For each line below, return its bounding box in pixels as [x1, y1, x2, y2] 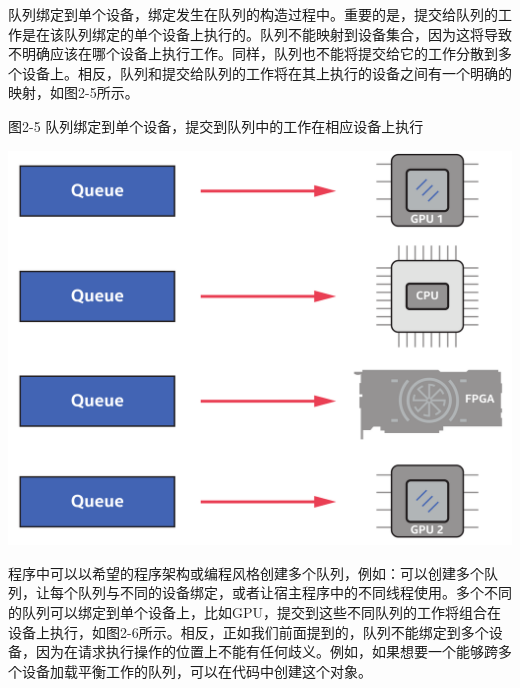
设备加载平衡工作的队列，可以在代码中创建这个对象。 [21, 660, 372, 681]
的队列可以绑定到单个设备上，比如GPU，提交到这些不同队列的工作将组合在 [8, 602, 502, 623]
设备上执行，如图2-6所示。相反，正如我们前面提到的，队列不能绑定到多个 [8, 621, 489, 642]
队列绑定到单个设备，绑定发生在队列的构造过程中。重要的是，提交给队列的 [8, 4, 498, 24]
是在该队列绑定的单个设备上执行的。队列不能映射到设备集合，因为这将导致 [21, 23, 512, 44]
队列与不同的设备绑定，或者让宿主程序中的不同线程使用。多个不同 [77, 582, 512, 603]
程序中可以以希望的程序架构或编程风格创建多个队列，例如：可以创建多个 [8, 562, 484, 583]
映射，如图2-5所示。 [8, 82, 139, 103]
